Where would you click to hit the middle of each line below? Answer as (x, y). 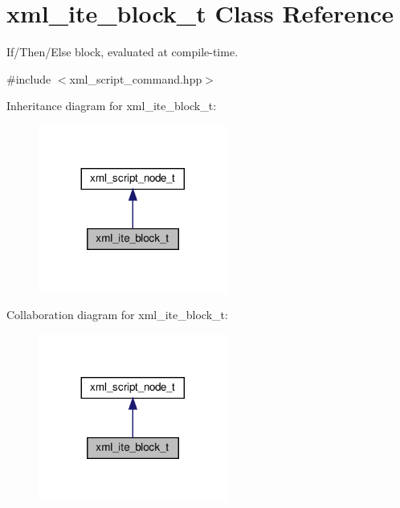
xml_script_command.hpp (136, 78)
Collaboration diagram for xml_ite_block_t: (117, 315)
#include (29, 78)
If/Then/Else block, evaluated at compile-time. (122, 52)
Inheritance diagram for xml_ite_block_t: (112, 106)
